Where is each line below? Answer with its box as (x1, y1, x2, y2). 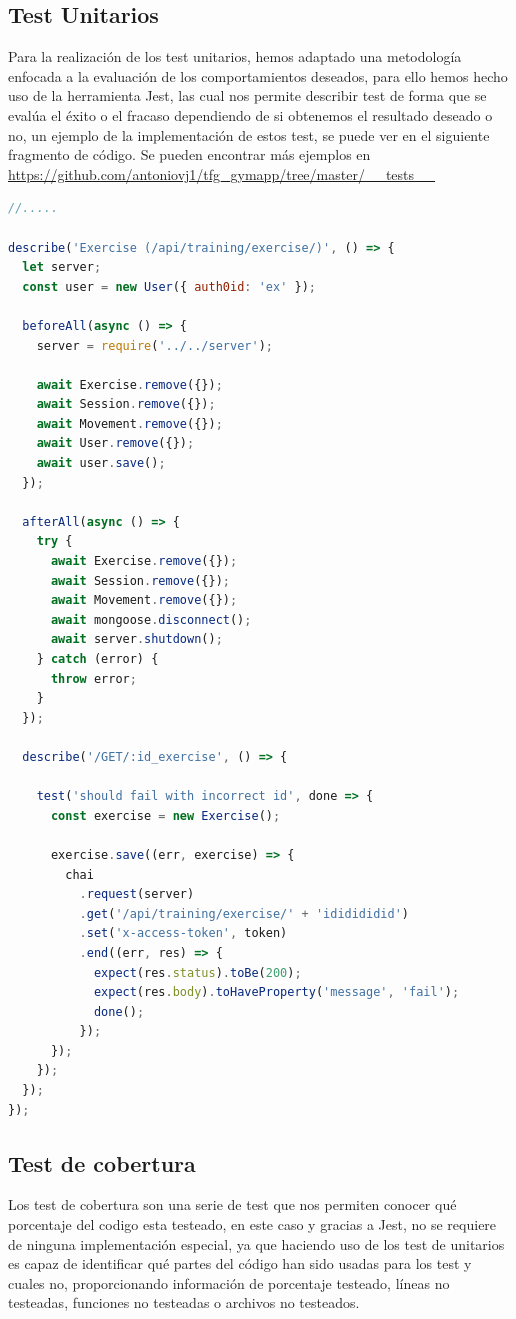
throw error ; (50, 671, 137, 686)
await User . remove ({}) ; (36, 436, 195, 451)
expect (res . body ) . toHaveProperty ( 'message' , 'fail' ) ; (93, 985, 460, 1000)
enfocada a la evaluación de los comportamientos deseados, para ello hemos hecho (8, 65, 508, 86)
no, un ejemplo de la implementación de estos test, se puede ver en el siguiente (8, 124, 490, 145)
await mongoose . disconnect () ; (50, 612, 252, 627)
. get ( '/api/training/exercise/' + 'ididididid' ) (79, 906, 409, 921)
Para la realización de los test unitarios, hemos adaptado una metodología (8, 46, 462, 67)
